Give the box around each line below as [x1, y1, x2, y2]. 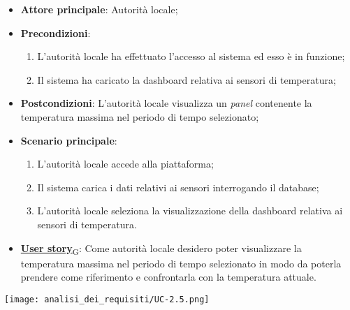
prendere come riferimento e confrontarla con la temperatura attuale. [20, 270, 316, 284]
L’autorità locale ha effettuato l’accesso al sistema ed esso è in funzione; [37, 49, 345, 64]
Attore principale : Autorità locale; [20, 2, 178, 16]
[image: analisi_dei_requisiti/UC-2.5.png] [4, 294, 210, 304]
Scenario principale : [20, 133, 117, 147]
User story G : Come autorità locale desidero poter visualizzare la [20, 240, 302, 257]
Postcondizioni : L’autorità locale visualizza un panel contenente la [20, 96, 312, 110]
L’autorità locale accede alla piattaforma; [37, 156, 214, 171]
